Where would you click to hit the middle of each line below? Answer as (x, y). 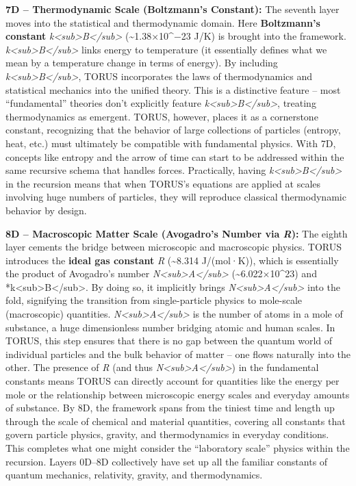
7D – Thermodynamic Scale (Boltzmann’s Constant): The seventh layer (173, 9)
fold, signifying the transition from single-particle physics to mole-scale (154, 300)
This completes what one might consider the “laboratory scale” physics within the (178, 448)
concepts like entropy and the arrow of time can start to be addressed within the (175, 156)
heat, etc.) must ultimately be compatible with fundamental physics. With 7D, (171, 143)
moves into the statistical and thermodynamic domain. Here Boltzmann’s (163, 22)
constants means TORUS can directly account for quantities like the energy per (173, 381)
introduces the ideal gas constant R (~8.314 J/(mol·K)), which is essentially (172, 260)
